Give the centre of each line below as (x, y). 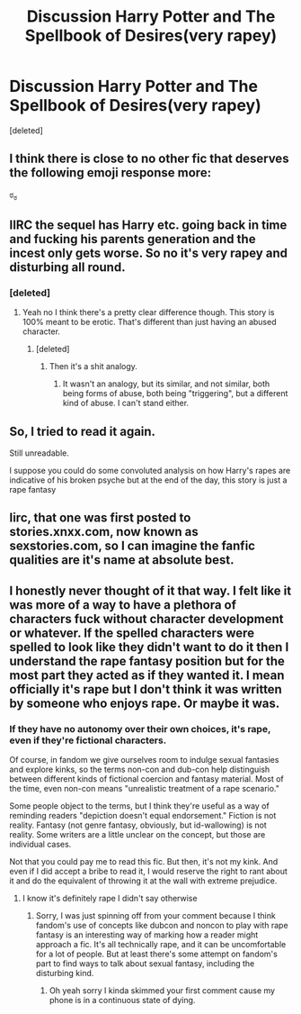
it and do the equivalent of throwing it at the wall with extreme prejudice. (143, 881)
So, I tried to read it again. (82, 431)
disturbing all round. (67, 267)
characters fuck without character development (146, 619)
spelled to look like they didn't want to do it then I (149, 647)
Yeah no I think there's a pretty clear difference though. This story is (148, 312)
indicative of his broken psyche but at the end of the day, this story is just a (148, 480)
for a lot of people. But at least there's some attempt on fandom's (157, 954)
